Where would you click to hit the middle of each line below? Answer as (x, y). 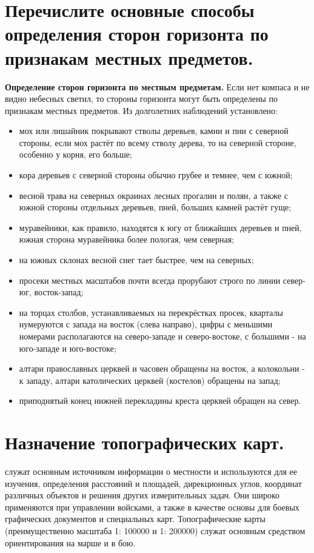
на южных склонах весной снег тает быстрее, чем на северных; (136, 260)
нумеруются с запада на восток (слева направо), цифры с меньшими (146, 324)
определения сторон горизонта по (137, 34)
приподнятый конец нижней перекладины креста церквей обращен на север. (160, 401)
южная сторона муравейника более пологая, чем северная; (127, 239)
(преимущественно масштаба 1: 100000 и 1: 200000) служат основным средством (155, 531)
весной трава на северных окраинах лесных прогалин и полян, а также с (153, 195)
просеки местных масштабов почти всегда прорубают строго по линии (150, 280)
